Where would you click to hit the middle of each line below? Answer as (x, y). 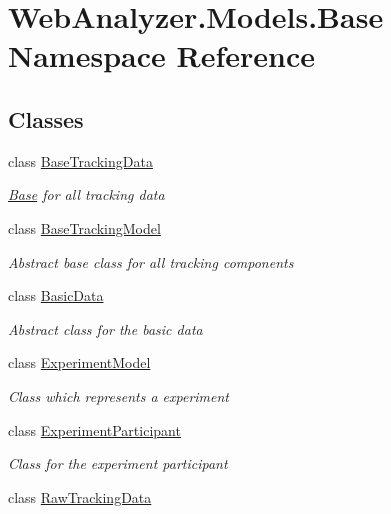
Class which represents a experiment (119, 395)
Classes (46, 118)
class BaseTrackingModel (84, 227)
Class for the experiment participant (118, 463)
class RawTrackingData (80, 496)
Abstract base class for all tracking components (151, 261)
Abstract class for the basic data (105, 328)
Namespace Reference (161, 55)
